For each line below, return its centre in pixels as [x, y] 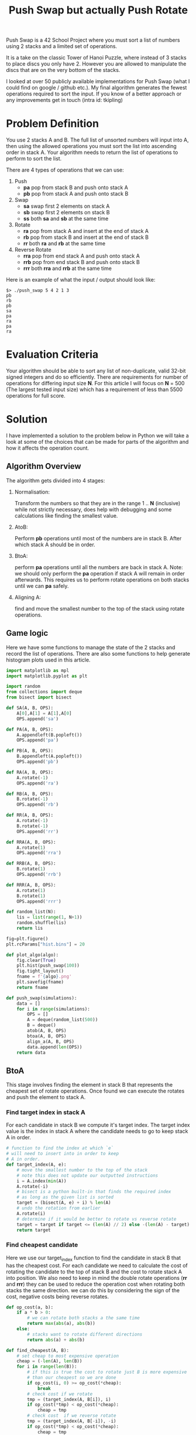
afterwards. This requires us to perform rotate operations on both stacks [102, 580]
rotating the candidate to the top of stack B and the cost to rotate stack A [94, 1272]
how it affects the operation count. [48, 448]
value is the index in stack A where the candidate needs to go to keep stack [97, 1131]
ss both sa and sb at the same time [66, 219]
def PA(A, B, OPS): [30, 730]
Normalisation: [32, 492]
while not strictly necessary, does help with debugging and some [93, 509]
